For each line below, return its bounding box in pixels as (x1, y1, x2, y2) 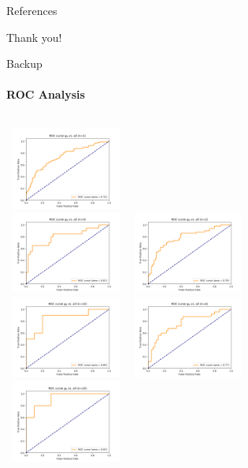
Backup (6, 55, 43, 72)
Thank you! (6, 28, 62, 45)
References (6, 2, 57, 18)
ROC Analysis (6, 86, 85, 103)
